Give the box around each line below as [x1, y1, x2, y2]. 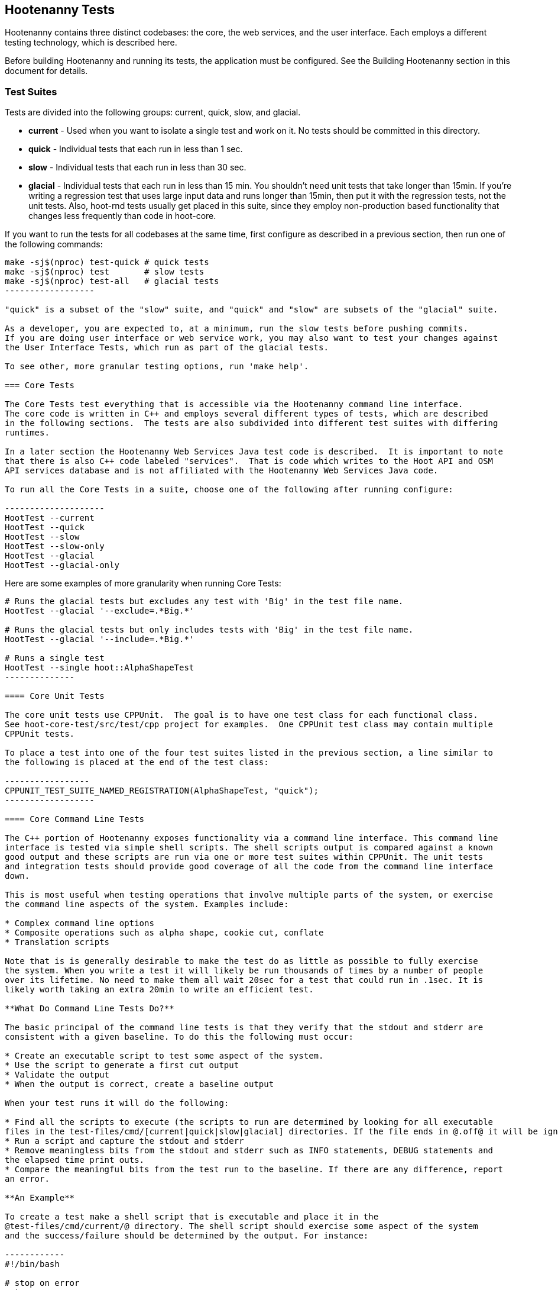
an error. [5, 1174, 50, 1184]
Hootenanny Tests [5, 2, 115, 17]
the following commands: [5, 239, 103, 250]
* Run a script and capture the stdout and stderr [5, 1136, 244, 1146]
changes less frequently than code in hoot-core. [28, 211, 216, 221]
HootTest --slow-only [5, 541, 105, 552]
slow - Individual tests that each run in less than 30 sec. [28, 162, 246, 173]
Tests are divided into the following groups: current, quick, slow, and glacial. [5, 107, 301, 118]
